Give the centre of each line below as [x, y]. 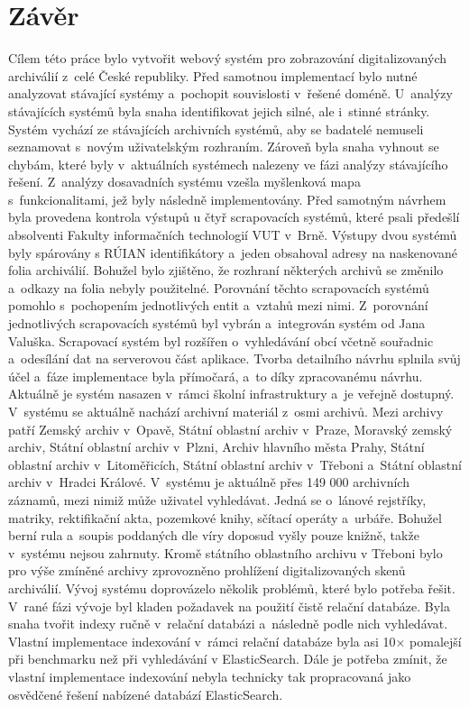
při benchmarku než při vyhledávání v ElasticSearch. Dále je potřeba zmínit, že [228, 659]
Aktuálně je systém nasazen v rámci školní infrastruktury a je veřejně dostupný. [231, 394]
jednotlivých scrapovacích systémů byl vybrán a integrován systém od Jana [217, 323]
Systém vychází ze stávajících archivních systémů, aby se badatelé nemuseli [216, 129]
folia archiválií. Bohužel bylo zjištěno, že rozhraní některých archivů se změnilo [226, 270]
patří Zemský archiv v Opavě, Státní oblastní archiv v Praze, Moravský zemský [230, 429]
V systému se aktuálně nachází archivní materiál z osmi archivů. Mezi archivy [226, 411]
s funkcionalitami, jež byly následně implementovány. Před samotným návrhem [227, 199]
